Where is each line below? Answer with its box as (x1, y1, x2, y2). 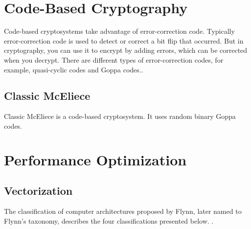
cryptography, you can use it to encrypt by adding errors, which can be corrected (4, 45, 248, 55)
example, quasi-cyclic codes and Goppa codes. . (4, 64, 143, 74)
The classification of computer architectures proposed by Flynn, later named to (4, 206, 242, 216)
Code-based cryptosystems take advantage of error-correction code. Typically (4, 26, 235, 36)
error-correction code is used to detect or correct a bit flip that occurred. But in (4, 35, 244, 46)
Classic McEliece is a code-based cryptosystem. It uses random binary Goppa (4, 111, 236, 121)
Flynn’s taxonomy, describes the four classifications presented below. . (4, 215, 214, 226)
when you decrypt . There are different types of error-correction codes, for (4, 54, 224, 65)
